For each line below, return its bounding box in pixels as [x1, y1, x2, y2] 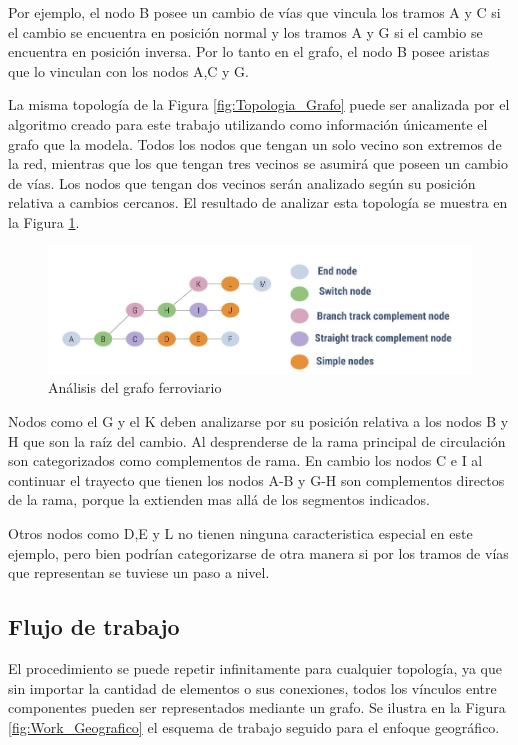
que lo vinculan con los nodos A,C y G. [8, 60, 249, 81]
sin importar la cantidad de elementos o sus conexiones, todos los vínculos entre [8, 677, 497, 698]
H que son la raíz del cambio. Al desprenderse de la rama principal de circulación [8, 430, 506, 451]
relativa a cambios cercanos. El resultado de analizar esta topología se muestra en [8, 192, 508, 213]
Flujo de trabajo [8, 611, 180, 642]
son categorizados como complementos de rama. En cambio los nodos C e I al [8, 450, 483, 471]
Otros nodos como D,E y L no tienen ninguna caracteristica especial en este [8, 522, 473, 543]
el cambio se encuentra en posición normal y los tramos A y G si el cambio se [8, 21, 483, 42]
